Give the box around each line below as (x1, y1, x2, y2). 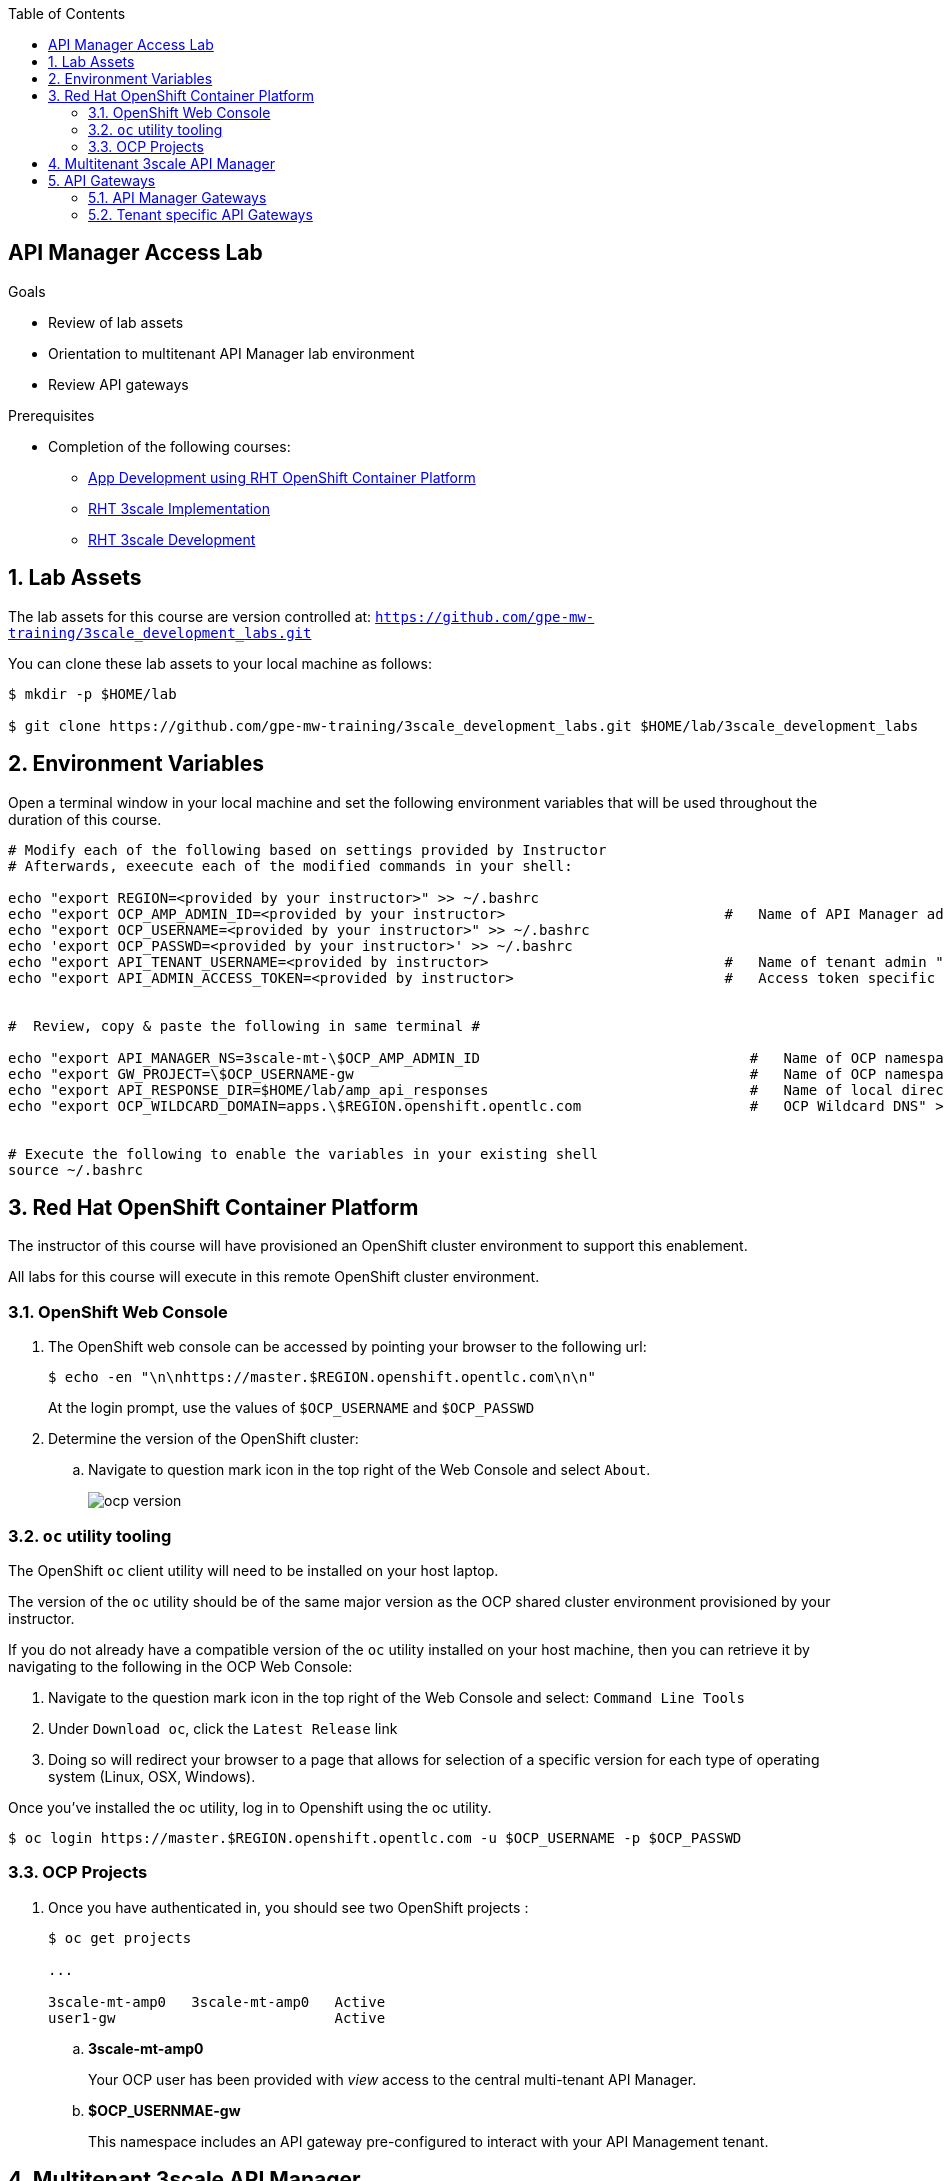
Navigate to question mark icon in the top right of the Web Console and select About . (88, 1461, 651, 1479)
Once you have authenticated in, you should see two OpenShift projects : (48, 1898, 529, 1916)
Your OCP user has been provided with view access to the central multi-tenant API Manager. (88, 2070, 697, 2088)
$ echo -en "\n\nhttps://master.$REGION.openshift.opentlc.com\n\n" (48, 1369, 596, 1386)
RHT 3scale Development (88, 530, 256, 548)
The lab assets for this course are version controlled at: (8, 607, 372, 625)
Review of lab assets (48, 313, 184, 331)
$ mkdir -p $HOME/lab (8, 685, 177, 702)
